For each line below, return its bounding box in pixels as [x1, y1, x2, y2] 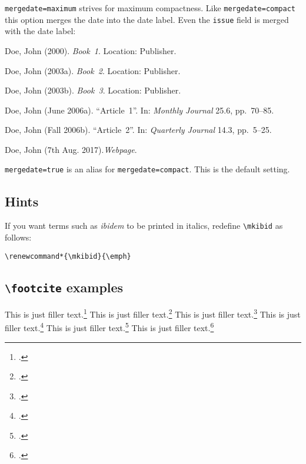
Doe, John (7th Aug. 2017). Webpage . [5, 143, 137, 155]
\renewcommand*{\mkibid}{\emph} [5, 252, 131, 261]
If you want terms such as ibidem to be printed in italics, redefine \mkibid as [5, 219, 283, 232]
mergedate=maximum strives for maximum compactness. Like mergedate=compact [5, 2, 295, 14]
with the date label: [5, 25, 76, 37]
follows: [5, 231, 32, 243]
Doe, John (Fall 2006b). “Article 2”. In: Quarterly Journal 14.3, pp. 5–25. [5, 123, 272, 136]
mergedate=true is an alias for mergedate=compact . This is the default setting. [5, 163, 290, 175]
